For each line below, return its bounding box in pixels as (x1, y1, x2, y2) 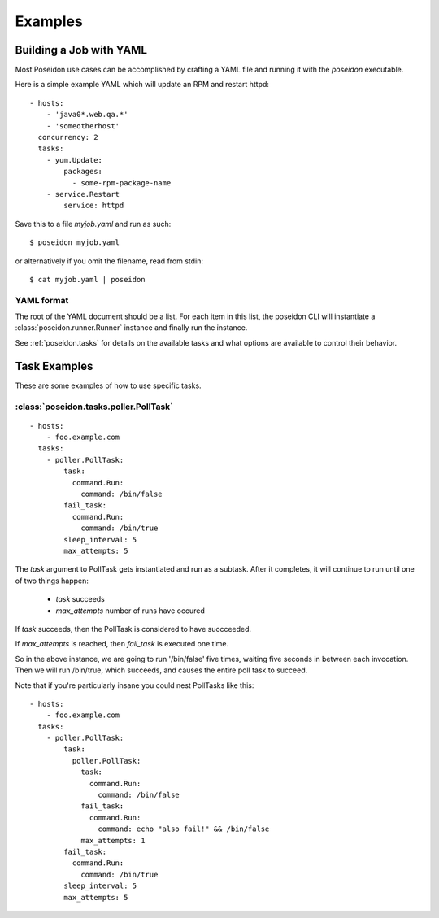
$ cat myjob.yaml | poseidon (29, 275, 146, 284)
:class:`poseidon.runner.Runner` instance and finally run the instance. (15, 323, 248, 333)
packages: (63, 167, 103, 176)
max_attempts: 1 (80, 836, 146, 845)
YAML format (15, 294, 69, 306)
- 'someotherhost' (46, 121, 120, 130)
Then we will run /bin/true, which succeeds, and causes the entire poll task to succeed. (15, 665, 308, 675)
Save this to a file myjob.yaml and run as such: (15, 219, 172, 228)
